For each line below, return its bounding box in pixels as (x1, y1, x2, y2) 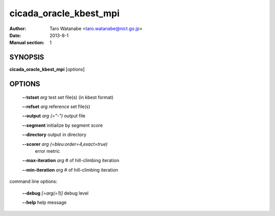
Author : (9, 25, 26, 32)
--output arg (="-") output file (22, 113, 86, 119)
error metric (35, 148, 61, 154)
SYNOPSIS (9, 53, 44, 62)
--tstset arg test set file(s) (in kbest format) (22, 94, 114, 100)
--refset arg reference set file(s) (22, 103, 91, 110)
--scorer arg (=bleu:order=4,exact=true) (22, 141, 108, 147)
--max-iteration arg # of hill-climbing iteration (22, 157, 120, 164)
